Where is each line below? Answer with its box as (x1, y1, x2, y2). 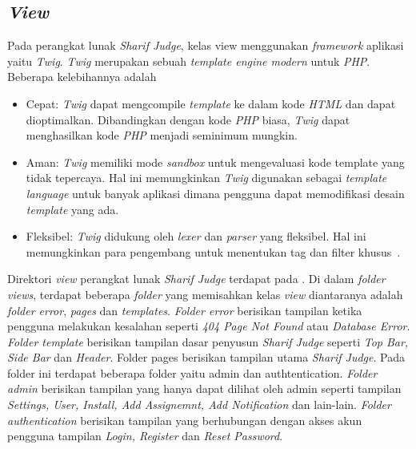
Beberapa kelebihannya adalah (7, 68, 157, 85)
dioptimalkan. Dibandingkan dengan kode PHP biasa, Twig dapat (26, 111, 350, 127)
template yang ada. (26, 200, 119, 217)
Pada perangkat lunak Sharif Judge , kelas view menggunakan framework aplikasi (7, 37, 404, 54)
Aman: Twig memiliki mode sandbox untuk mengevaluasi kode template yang (26, 153, 405, 170)
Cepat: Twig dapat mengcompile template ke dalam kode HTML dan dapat (26, 95, 396, 111)
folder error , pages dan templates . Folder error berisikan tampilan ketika (7, 301, 362, 318)
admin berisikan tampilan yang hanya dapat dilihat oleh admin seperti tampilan (7, 380, 402, 397)
